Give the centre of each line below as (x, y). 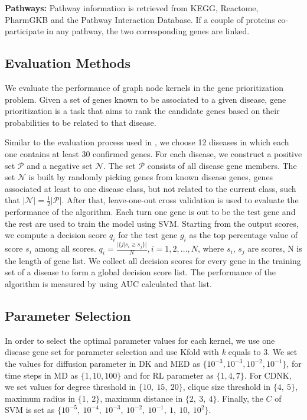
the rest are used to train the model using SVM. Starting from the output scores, (152, 223)
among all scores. (65, 248)
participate (25, 31)
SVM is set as (30, 410)
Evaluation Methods (68, 63)
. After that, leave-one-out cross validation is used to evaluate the (180, 200)
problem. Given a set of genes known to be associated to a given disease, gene (146, 99)
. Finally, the (240, 398)
